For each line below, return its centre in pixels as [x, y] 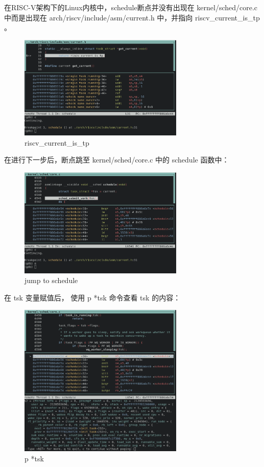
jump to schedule [51, 280]
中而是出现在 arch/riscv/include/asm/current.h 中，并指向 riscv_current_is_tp [132, 17]
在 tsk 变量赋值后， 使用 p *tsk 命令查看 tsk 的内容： [92, 297]
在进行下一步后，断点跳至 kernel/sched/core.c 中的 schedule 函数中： [117, 160]
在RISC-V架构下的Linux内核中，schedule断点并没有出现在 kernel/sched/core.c [131, 7]
